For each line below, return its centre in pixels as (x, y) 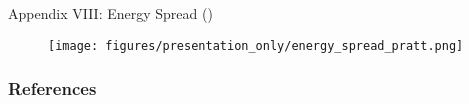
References (52, 88)
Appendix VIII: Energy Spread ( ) (110, 13)
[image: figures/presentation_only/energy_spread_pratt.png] (256, 45)
